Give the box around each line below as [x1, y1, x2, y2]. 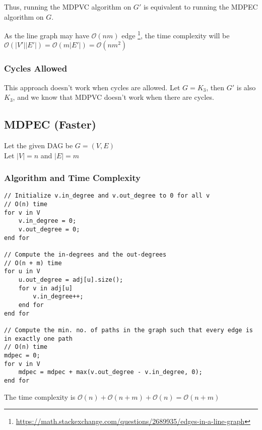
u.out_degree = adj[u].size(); [18, 276, 123, 284]
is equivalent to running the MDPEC [143, 2, 258, 12]
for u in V [4, 268, 40, 275]
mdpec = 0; [4, 351, 40, 359]
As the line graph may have [4, 30, 89, 40]
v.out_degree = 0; [18, 226, 80, 233]
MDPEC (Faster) [4, 116, 96, 132]
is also [236, 82, 256, 92]
